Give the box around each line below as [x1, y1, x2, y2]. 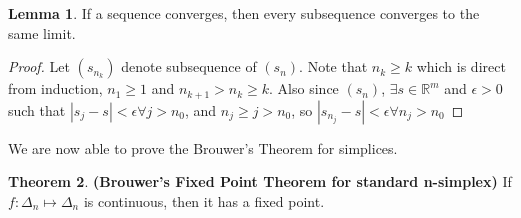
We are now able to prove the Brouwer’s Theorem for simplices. [8, 137, 398, 158]
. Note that [299, 56, 368, 77]
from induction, [8, 78, 103, 99]
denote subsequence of [121, 56, 257, 77]
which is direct [416, 56, 506, 77]
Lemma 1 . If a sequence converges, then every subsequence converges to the [8, 3, 480, 23]
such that [8, 99, 66, 120]
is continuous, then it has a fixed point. [83, 190, 325, 211]
